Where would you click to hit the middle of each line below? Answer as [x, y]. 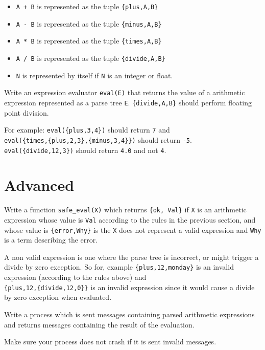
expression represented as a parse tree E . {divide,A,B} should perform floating [128, 102]
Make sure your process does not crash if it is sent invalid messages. [110, 342]
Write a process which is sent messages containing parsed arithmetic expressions [129, 314]
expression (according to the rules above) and [75, 277]
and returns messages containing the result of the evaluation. [99, 324]
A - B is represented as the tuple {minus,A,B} [89, 23]
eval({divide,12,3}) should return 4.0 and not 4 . [85, 150]
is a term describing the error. [51, 240]
